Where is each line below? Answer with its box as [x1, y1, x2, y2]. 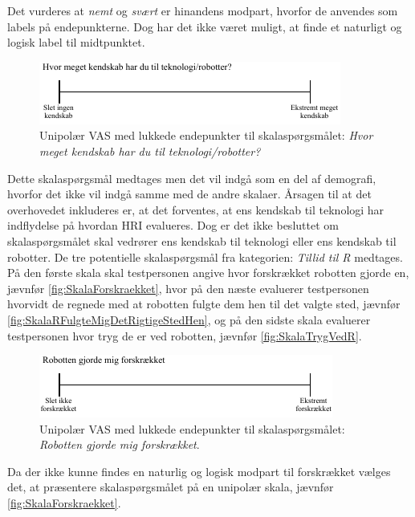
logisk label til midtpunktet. [7, 34, 145, 51]
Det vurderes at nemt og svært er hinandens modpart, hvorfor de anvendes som [7, 2, 398, 18]
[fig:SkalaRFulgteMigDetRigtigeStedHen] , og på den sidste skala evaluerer [7, 311, 371, 328]
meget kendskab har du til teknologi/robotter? [39, 142, 261, 159]
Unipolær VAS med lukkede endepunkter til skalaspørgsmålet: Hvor [39, 127, 373, 144]
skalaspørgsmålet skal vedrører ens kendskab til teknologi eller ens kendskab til [7, 232, 397, 249]
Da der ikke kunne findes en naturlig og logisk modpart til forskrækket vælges [7, 462, 391, 479]
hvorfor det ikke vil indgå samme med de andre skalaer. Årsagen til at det [7, 185, 372, 202]
